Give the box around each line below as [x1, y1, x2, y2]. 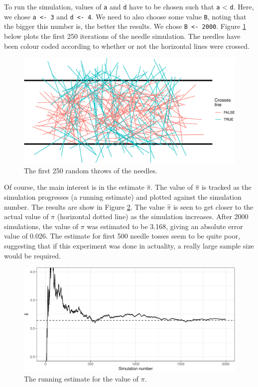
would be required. [4, 250, 61, 260]
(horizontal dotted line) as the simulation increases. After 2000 [57, 211, 249, 222]
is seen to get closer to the [173, 201, 254, 212]
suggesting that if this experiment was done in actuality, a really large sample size [4, 240, 254, 251]
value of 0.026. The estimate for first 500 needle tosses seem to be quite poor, [4, 231, 240, 241]
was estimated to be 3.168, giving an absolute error [87, 221, 243, 231]
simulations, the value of [4, 221, 79, 231]
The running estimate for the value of [24, 373, 138, 384]
